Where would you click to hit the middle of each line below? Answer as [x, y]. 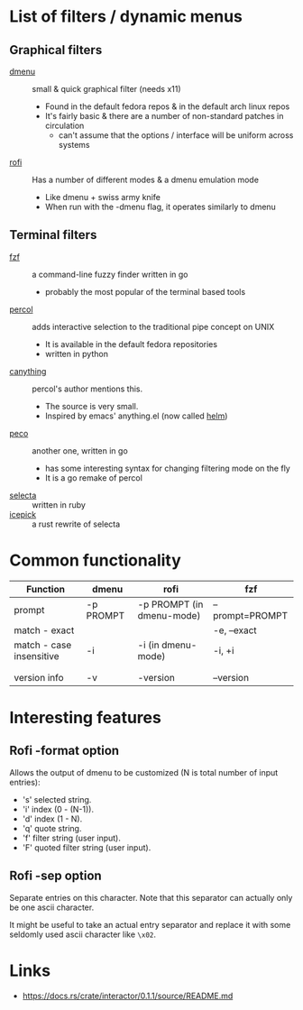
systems [74, 145]
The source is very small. [92, 406]
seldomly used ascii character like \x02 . [83, 934]
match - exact [44, 630]
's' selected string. [57, 799]
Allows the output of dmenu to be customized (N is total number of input [144, 772]
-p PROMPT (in [170, 604]
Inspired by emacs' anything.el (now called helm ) [136, 416]
